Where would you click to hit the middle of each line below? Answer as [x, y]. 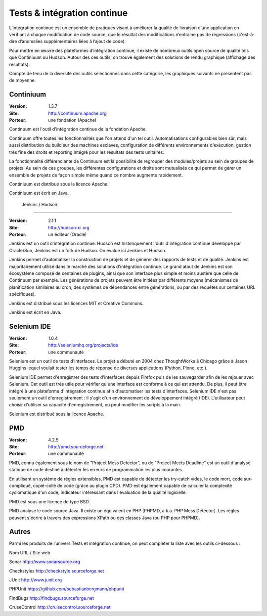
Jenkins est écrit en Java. [35, 312]
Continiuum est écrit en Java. [39, 193]
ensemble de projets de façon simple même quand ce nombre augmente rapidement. [96, 175]
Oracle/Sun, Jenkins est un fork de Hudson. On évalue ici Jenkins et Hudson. [88, 250]
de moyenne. [22, 80]
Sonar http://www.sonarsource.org [44, 562]
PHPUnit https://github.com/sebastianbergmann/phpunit [67, 589]
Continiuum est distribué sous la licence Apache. [59, 184]
